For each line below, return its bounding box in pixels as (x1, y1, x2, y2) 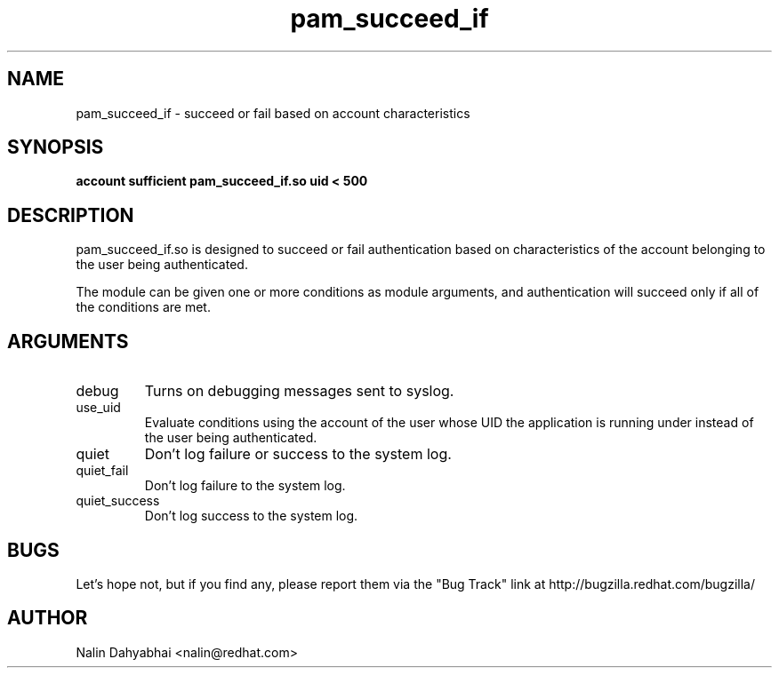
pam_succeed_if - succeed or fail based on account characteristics (76, 105, 470, 121)
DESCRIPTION (7, 203, 134, 226)
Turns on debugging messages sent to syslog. (144, 382, 454, 401)
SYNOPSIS (7, 136, 104, 159)
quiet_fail (76, 463, 129, 479)
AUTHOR (7, 607, 88, 630)
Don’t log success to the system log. (144, 508, 358, 524)
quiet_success (76, 493, 160, 509)
